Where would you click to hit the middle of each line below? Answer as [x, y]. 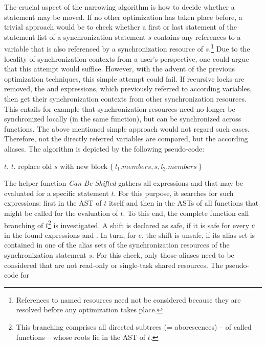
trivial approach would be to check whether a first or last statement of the [121, 27]
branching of [24, 225]
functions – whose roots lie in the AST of [81, 337]
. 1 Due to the [229, 48]
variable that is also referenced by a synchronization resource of [104, 49]
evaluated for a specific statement [57, 193]
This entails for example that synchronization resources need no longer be [120, 108]
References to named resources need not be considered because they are [128, 299]
